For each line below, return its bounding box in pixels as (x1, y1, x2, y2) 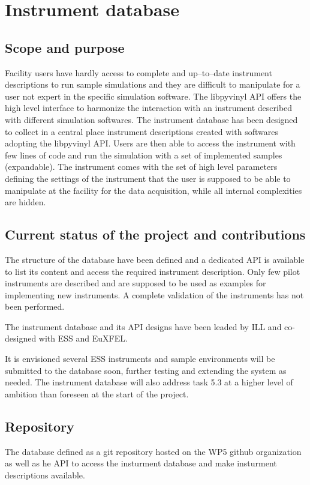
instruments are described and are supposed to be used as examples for (5, 277, 266, 289)
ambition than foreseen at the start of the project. (5, 387, 189, 400)
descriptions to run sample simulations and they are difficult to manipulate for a (5, 78, 300, 91)
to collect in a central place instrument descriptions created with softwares (5, 125, 278, 137)
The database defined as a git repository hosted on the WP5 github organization (5, 445, 302, 457)
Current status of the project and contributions (5, 225, 306, 244)
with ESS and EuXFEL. (38, 332, 128, 345)
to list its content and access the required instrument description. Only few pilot (5, 265, 300, 277)
